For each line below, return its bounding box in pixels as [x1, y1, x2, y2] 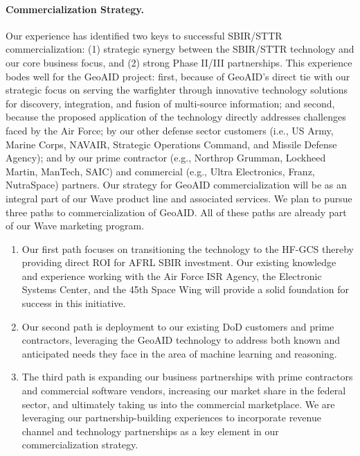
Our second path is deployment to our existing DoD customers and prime [21, 319, 334, 333]
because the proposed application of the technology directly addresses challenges [6, 109, 346, 124]
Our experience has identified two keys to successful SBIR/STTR [6, 28, 282, 42]
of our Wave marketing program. [6, 218, 145, 233]
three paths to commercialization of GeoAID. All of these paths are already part [6, 204, 347, 219]
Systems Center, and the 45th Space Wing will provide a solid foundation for [21, 282, 349, 297]
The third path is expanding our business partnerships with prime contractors [21, 369, 353, 384]
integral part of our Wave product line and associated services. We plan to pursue [6, 191, 352, 205]
